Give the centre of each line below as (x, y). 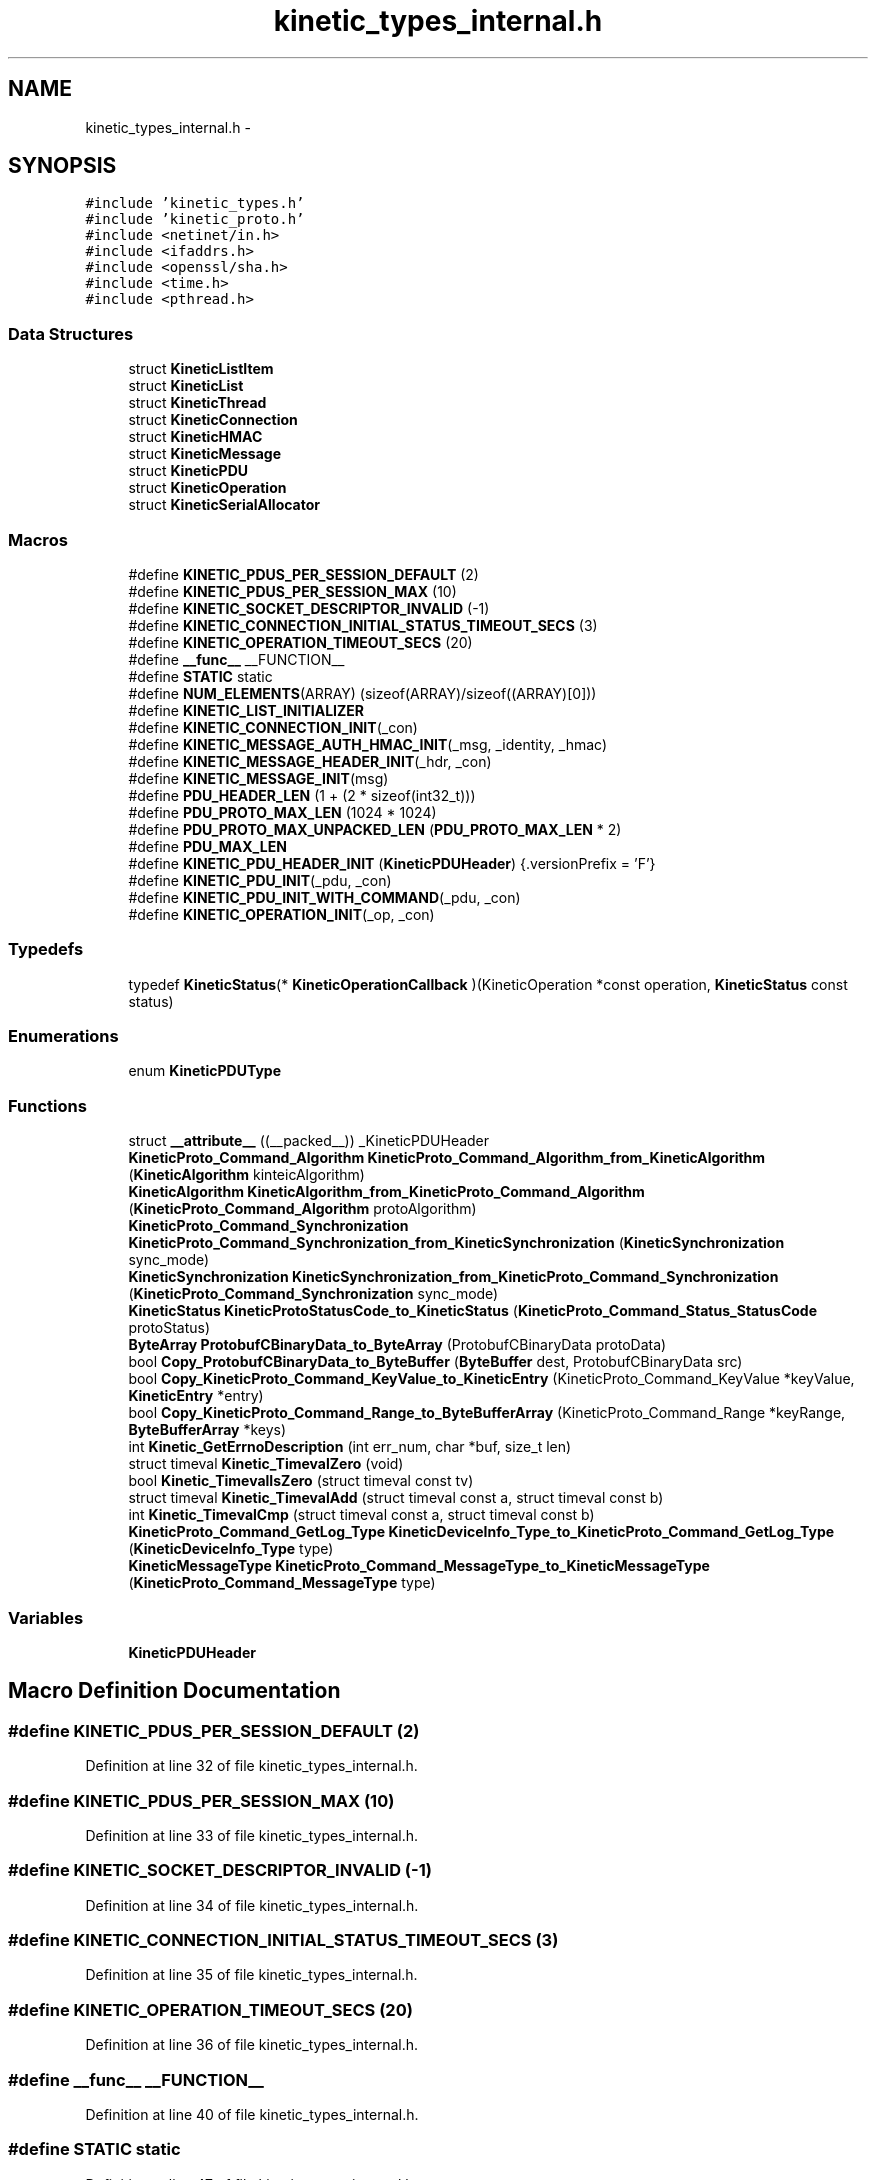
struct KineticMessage (204, 454)
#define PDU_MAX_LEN (207, 846)
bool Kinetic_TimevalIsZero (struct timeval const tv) (301, 1481)
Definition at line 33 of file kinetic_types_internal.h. (251, 1835)
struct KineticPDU (188, 471)
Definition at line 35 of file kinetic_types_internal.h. (251, 1975)
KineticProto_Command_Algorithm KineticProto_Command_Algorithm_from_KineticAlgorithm (447, 1158)
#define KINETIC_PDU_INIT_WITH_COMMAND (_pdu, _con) (324, 897)
